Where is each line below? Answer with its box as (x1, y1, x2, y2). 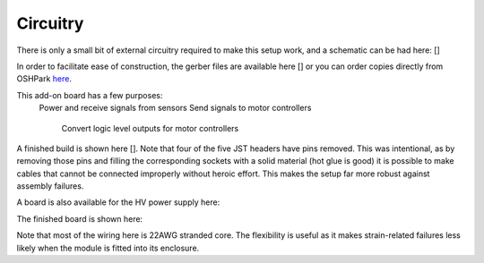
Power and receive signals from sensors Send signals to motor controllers (39, 103, 312, 114)
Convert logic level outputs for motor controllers (61, 123, 239, 133)
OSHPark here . (16, 73, 72, 84)
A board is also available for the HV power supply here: (16, 197, 220, 208)
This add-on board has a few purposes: (16, 89, 163, 100)
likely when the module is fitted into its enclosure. (16, 242, 200, 253)
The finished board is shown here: (16, 213, 143, 224)
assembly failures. (16, 181, 84, 191)
